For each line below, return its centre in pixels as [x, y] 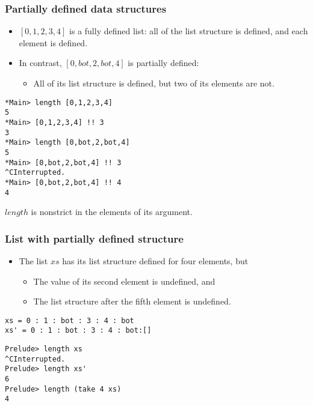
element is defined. [53, 42]
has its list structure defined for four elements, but [155, 260]
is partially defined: [163, 63]
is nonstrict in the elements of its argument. [112, 212]
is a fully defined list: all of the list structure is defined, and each [189, 31]
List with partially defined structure [94, 238]
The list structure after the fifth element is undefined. [132, 301]
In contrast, [40, 63]
